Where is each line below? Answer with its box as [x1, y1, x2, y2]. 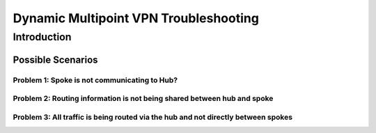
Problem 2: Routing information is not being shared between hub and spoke [13, 94, 274, 104]
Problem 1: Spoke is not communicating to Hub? [13, 75, 178, 85]
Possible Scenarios [13, 54, 98, 65]
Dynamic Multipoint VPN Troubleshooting [13, 10, 259, 26]
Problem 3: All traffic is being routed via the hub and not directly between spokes [13, 112, 292, 122]
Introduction [13, 31, 72, 43]
